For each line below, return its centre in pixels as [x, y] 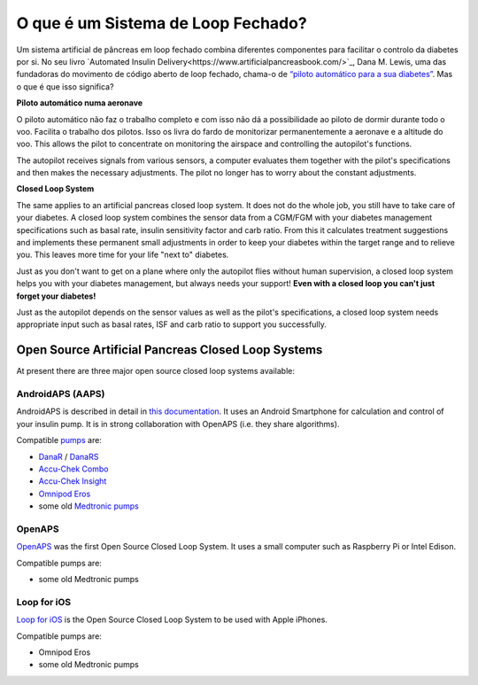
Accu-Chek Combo [73, 469]
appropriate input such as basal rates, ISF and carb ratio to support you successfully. [171, 324]
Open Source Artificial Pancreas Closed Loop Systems [170, 350]
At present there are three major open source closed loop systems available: [156, 371]
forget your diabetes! [56, 296]
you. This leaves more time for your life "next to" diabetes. [123, 255]
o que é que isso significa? [65, 86]
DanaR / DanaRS [69, 456]
